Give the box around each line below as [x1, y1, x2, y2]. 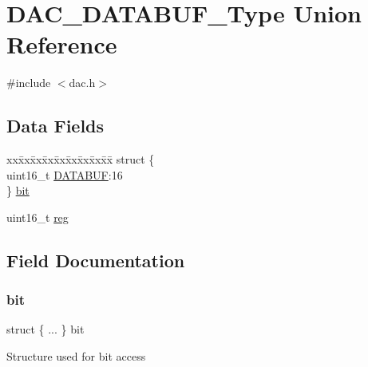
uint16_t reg [6, 208, 69, 225]
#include [6, 74, 51, 91]
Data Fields [6, 113, 105, 138]
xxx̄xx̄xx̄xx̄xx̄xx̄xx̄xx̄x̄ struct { [6, 151, 155, 168]
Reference [6, 28, 117, 61]
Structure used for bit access [6, 348, 146, 365]
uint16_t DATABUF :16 [6, 166, 123, 183]
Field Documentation [6, 247, 185, 272]
